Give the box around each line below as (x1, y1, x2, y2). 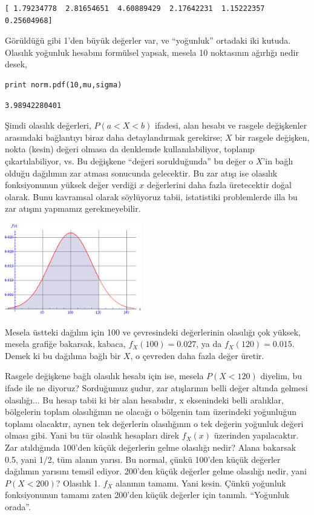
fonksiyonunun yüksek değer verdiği (5, 178, 137, 191)
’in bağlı (263, 154, 293, 167)
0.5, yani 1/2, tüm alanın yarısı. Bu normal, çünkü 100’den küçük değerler (5, 453, 281, 465)
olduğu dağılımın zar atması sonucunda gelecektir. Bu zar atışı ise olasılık (5, 166, 278, 179)
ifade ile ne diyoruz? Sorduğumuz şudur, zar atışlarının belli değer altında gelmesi (5, 382, 308, 394)
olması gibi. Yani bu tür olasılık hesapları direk (5, 429, 180, 442)
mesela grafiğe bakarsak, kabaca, (5, 337, 126, 350)
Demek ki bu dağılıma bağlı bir (5, 349, 121, 362)
